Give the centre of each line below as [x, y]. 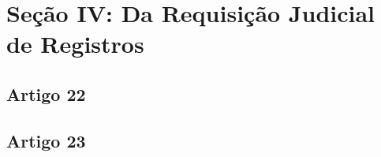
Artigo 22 [46, 93]
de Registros [75, 44]
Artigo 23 [46, 140]
